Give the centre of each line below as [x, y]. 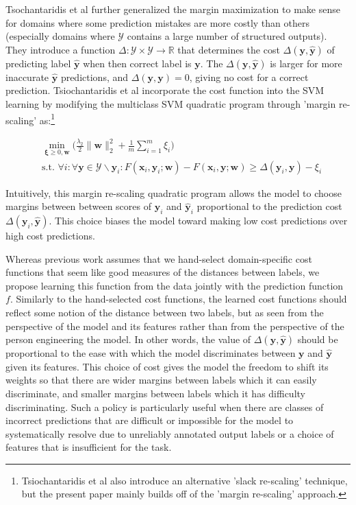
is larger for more [306, 63]
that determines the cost [229, 49]
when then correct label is [137, 63]
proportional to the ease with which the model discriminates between [151, 353]
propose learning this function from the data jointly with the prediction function [175, 285]
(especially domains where [60, 36]
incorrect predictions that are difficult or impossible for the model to [150, 420]
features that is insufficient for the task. [89, 447]
